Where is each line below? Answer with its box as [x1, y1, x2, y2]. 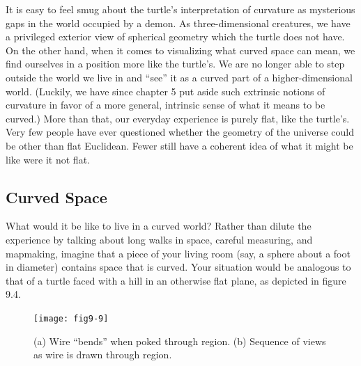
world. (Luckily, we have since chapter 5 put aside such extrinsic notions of [6, 83, 325, 98]
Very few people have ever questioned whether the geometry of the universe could [6, 125, 355, 139]
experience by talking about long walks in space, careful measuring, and [6, 232, 313, 246]
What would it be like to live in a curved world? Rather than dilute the [6, 218, 312, 233]
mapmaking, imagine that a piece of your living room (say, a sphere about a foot [6, 246, 351, 260]
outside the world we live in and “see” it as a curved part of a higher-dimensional [6, 70, 353, 84]
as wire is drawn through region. [33, 347, 172, 362]
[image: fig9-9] [33, 313, 109, 324]
